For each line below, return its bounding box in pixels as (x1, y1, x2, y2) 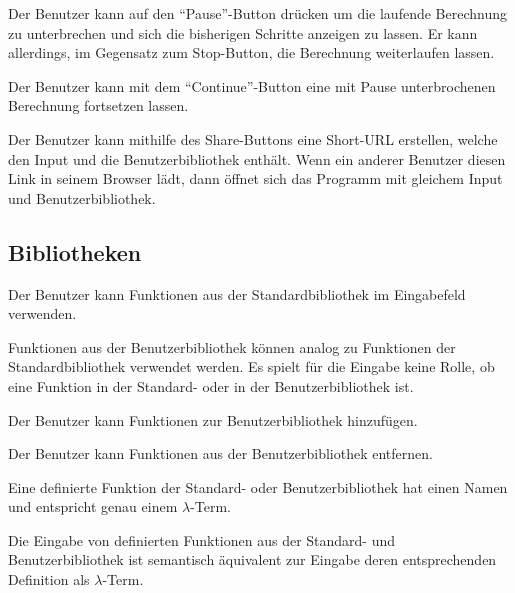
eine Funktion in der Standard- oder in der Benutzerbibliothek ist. (8, 375, 414, 396)
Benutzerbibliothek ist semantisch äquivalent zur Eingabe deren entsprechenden (8, 549, 497, 570)
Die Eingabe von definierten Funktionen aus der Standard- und (8, 529, 396, 550)
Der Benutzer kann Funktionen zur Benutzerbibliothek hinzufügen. (8, 409, 418, 430)
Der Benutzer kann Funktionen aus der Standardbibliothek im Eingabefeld (8, 283, 466, 304)
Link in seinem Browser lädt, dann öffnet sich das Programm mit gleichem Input (8, 168, 503, 189)
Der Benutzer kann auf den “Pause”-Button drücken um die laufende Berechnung (8, 3, 507, 23)
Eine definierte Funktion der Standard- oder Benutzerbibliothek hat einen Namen (8, 476, 508, 497)
